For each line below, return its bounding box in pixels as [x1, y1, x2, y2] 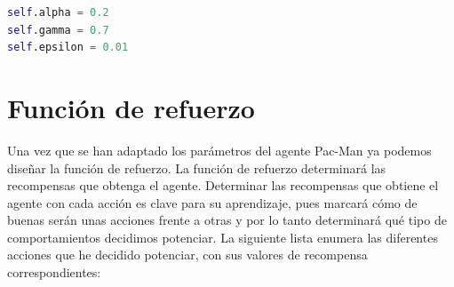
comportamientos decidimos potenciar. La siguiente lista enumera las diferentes [7, 227, 438, 246]
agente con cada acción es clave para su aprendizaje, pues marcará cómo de [7, 193, 418, 211]
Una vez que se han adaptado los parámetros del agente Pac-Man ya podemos [7, 140, 432, 159]
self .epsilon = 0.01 [7, 41, 129, 54]
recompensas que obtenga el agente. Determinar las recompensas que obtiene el [7, 176, 439, 195]
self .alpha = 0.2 [7, 6, 109, 19]
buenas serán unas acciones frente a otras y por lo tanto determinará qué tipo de [7, 211, 447, 229]
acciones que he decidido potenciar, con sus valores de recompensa [7, 245, 368, 264]
